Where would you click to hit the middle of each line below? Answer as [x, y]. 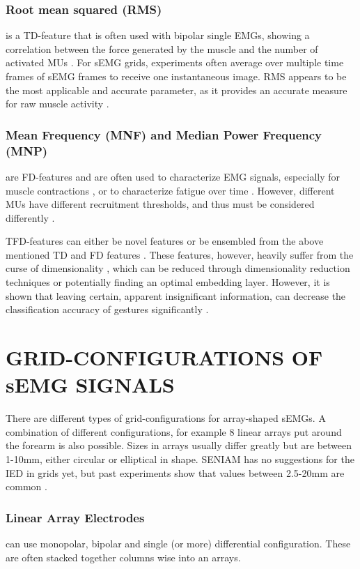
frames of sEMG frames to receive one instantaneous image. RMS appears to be [176, 76]
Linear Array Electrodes [75, 517]
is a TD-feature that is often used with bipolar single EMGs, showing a [158, 35]
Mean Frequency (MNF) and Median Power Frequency [164, 134]
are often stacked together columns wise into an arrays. [123, 557]
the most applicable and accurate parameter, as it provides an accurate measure [177, 90]
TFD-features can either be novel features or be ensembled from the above [165, 241]
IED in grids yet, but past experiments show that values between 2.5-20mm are [175, 472]
